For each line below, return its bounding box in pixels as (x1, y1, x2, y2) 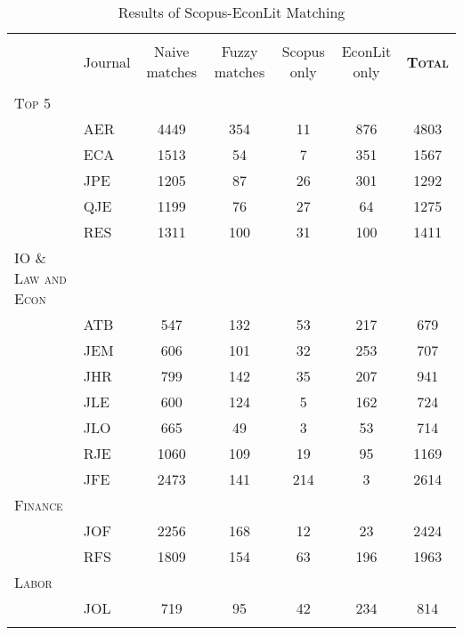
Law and (14, 268, 67, 288)
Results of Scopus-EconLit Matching (118, 2, 345, 22)
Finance (14, 494, 63, 515)
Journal (83, 51, 131, 72)
